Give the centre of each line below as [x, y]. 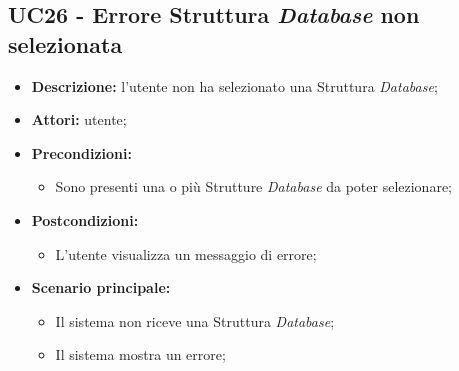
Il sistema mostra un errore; [140, 354]
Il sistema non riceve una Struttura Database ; [195, 320]
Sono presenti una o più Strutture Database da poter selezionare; [254, 186]
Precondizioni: [81, 152]
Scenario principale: [101, 287]
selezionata [65, 43]
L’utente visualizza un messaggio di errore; [186, 253]
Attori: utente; [79, 119]
